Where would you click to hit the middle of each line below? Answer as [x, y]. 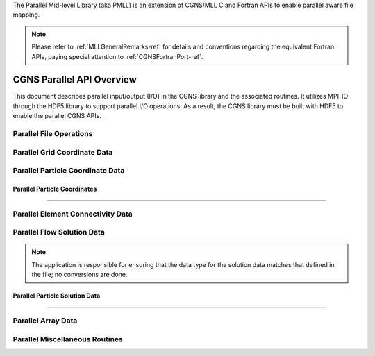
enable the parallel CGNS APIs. [57, 116]
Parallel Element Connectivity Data [73, 214]
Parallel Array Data [45, 321]
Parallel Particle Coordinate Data [69, 171]
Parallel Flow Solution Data [59, 232]
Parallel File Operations [53, 134]
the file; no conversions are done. [80, 275]
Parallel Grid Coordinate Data [63, 152]
